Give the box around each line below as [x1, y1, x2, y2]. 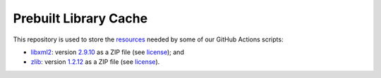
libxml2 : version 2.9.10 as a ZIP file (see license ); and [30, 48, 185, 56]
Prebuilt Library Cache [13, 11, 148, 26]
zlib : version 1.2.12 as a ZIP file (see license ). [30, 58, 160, 66]
